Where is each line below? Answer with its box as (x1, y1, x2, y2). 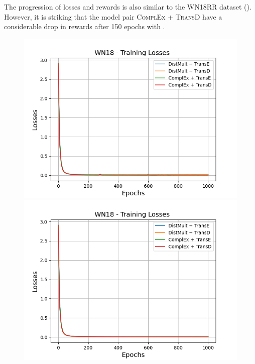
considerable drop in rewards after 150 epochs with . (4, 21, 165, 32)
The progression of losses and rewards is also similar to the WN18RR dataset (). (4, 2, 251, 12)
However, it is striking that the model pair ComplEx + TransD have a (4, 11, 222, 22)
